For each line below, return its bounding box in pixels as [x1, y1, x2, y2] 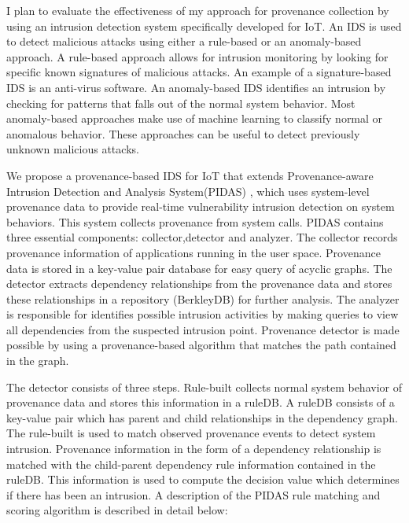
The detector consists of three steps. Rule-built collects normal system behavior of [6, 378, 402, 395]
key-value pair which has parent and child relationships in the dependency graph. [6, 409, 398, 425]
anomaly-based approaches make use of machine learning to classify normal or [6, 110, 383, 127]
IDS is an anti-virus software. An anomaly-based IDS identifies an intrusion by [6, 79, 386, 95]
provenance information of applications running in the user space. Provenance [6, 244, 381, 260]
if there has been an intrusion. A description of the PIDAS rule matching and [6, 486, 381, 503]
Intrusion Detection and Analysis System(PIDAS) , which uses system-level [6, 182, 370, 199]
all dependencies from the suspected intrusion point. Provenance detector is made [6, 321, 400, 337]
